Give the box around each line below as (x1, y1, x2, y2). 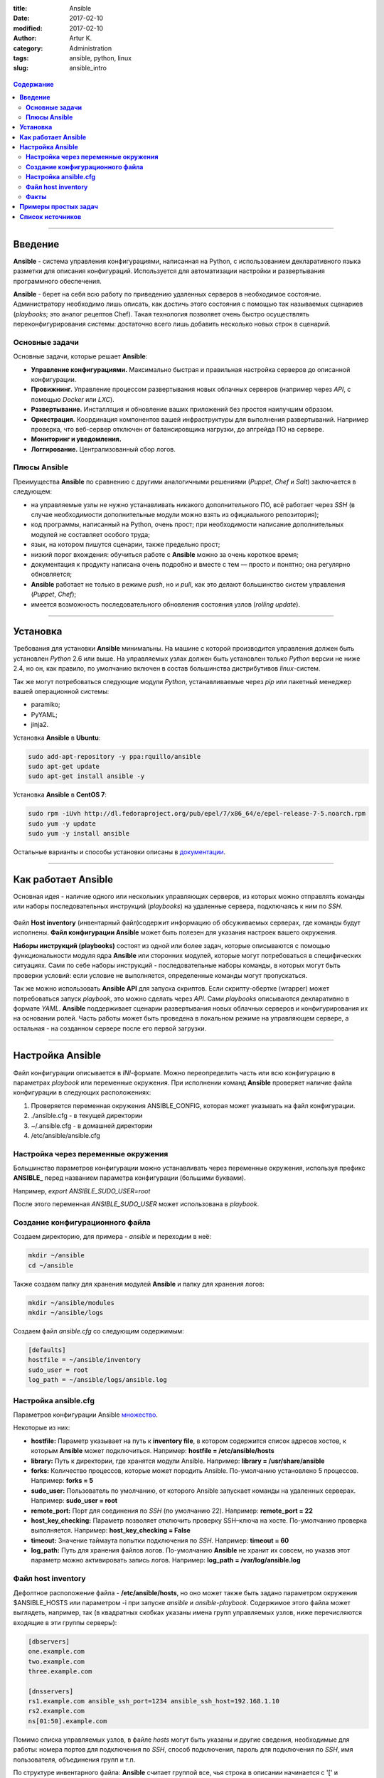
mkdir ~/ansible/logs (28, 1309, 104, 1317)
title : (13, 4, 28, 12)
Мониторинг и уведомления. (31, 435, 122, 444)
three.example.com (28, 1667, 92, 1675)
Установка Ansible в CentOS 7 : (13, 790, 107, 799)
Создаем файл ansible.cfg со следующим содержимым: (13, 1327, 184, 1336)
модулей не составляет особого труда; (31, 530, 151, 538)
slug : (13, 64, 28, 73)
